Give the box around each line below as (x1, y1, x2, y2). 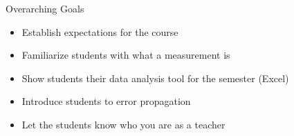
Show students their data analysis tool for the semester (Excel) (21, 70, 289, 85)
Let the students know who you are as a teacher (21, 117, 226, 131)
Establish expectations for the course (21, 24, 178, 39)
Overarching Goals (6, 1, 84, 15)
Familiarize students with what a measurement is (21, 48, 230, 62)
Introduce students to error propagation (21, 94, 191, 108)
